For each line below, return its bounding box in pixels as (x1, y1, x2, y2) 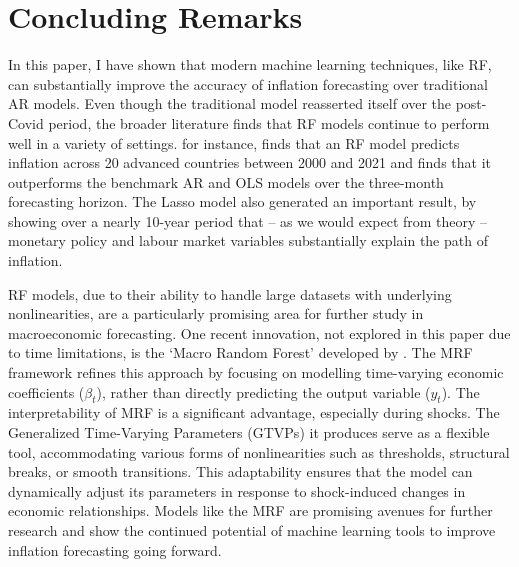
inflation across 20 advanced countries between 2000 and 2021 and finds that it (8, 152, 491, 173)
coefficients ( (8, 381, 85, 402)
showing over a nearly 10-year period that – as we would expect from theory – (8, 210, 488, 231)
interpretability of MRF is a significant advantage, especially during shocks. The (8, 402, 500, 423)
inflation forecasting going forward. (8, 539, 222, 560)
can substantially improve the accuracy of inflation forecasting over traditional (8, 73, 488, 94)
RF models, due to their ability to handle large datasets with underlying (8, 283, 452, 304)
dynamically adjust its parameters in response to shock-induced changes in (8, 480, 466, 501)
